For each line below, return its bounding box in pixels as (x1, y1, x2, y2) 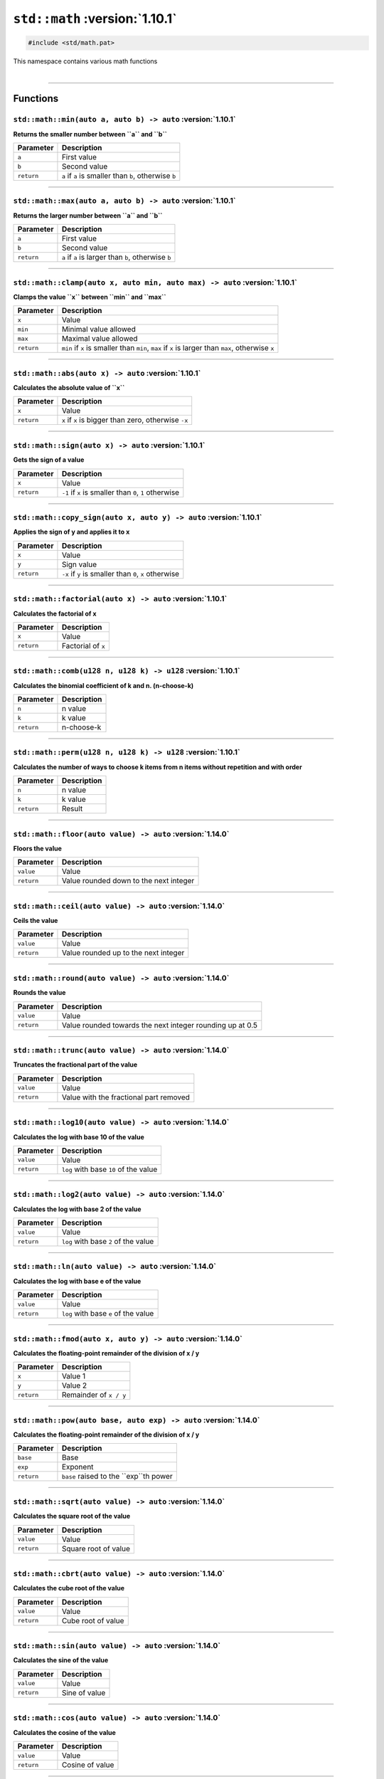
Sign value (61, 559, 97, 569)
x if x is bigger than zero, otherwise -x (61, 415, 188, 425)
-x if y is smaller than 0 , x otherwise (61, 569, 180, 579)
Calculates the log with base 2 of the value (13, 1205, 142, 1213)
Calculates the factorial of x (13, 609, 97, 618)
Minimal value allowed (61, 324, 137, 334)
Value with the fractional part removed (61, 1092, 190, 1102)
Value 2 (61, 1381, 87, 1390)
